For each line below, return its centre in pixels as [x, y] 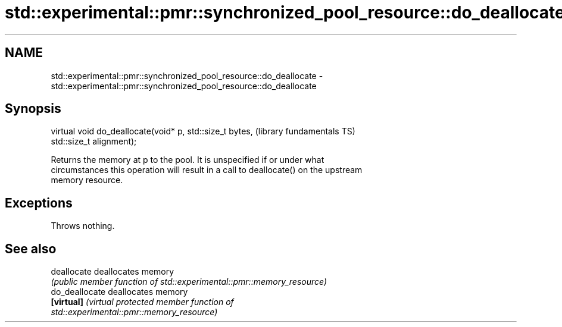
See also [31, 249]
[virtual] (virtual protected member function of [142, 302]
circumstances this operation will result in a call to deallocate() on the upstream [207, 170]
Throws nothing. [83, 226]
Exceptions [39, 203]
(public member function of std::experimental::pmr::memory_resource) [189, 282]
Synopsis [33, 109]
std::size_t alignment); [94, 142]
